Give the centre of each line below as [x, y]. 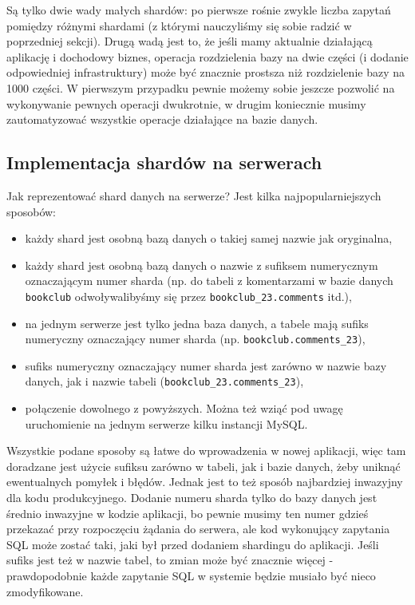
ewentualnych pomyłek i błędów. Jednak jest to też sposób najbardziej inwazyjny [205, 482]
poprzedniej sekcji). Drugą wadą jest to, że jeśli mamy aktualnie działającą [190, 41]
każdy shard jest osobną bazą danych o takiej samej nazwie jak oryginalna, [209, 238]
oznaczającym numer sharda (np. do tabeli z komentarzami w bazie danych [209, 281]
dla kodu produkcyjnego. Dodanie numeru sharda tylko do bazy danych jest [192, 498]
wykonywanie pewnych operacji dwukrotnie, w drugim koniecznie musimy [186, 103]
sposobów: [31, 211]
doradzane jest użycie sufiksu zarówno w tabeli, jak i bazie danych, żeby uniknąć [204, 466]
